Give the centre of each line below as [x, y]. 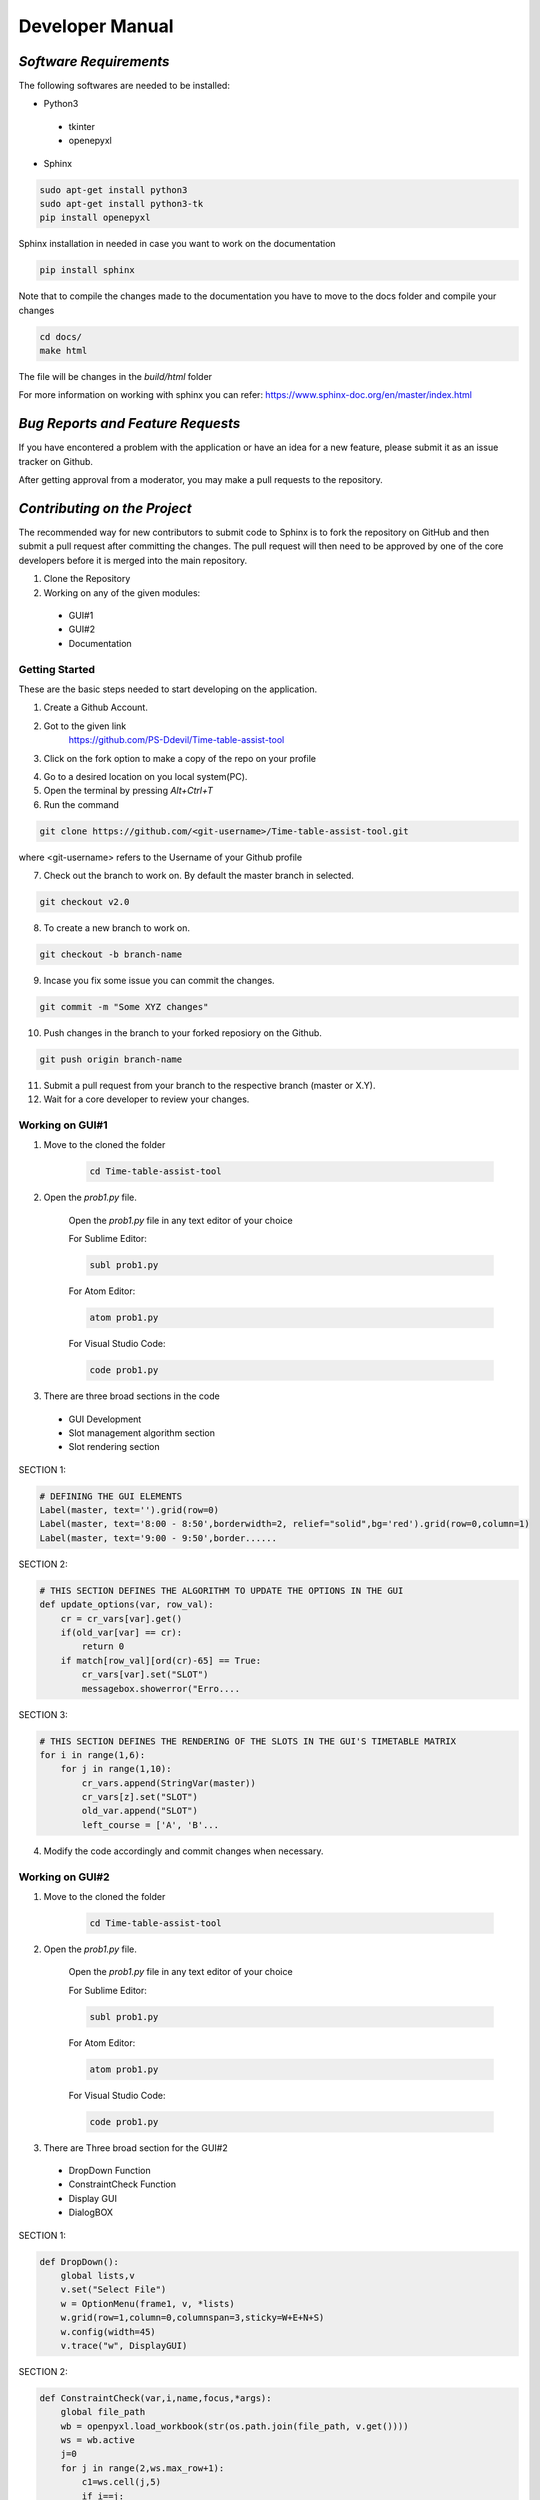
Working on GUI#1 [63, 1125]
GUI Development [105, 1419]
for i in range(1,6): [92, 1754]
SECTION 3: [43, 1714]
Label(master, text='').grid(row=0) [129, 1510]
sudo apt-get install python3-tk [121, 203]
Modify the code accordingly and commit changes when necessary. [183, 1851]
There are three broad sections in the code [131, 1396]
